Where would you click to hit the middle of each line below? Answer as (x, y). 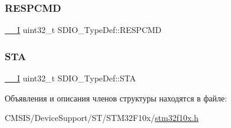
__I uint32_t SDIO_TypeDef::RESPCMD (83, 30)
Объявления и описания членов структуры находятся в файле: (116, 98)
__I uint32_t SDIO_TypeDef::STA (70, 78)
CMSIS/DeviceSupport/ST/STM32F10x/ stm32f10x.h (102, 118)
